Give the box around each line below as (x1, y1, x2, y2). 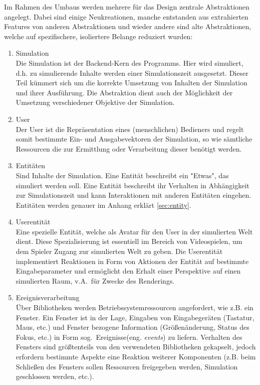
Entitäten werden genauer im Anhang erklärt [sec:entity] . (16, 199, 191, 210)
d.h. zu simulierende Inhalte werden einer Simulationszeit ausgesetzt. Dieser (16, 67, 248, 78)
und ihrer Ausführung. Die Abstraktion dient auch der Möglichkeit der (16, 87, 233, 97)
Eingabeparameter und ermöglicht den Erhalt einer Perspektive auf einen (16, 266, 241, 276)
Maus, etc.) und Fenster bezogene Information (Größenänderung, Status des (16, 322, 249, 332)
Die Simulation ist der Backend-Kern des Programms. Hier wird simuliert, (16, 57, 243, 68)
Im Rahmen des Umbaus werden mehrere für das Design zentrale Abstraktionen (4, 2, 249, 12)
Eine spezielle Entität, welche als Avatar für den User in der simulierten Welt (16, 226, 253, 236)
